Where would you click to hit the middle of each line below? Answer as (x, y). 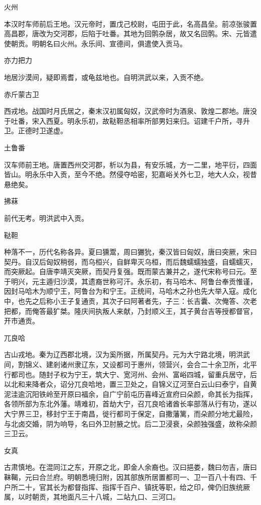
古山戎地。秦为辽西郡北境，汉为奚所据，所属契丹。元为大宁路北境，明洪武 (127, 354)
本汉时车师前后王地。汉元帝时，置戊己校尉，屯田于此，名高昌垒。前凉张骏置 (130, 23)
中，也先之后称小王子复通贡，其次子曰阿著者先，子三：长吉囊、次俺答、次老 (130, 301)
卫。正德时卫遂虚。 (36, 131)
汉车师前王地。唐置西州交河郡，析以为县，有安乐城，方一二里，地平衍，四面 (130, 164)
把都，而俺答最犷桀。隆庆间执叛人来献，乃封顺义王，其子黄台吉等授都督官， (130, 311)
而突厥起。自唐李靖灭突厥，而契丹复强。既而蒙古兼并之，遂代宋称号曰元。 (127, 271)
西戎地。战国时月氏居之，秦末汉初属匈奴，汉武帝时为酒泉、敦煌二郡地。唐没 (130, 111)
